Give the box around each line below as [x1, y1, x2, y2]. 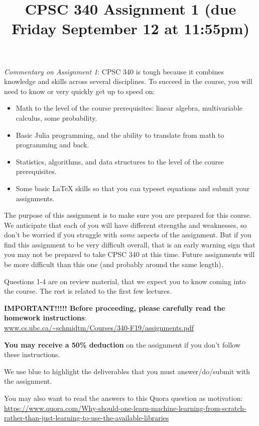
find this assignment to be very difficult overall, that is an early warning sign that [4, 239, 255, 249]
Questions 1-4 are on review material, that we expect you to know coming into [4, 276, 246, 286]
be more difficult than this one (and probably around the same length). [4, 259, 223, 270]
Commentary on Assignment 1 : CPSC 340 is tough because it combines [4, 66, 224, 76]
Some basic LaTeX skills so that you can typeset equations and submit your [16, 183, 250, 193]
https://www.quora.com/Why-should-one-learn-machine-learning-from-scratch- [4, 402, 246, 413]
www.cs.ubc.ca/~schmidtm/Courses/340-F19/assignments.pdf [4, 322, 194, 333]
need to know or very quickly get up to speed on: [4, 86, 155, 96]
